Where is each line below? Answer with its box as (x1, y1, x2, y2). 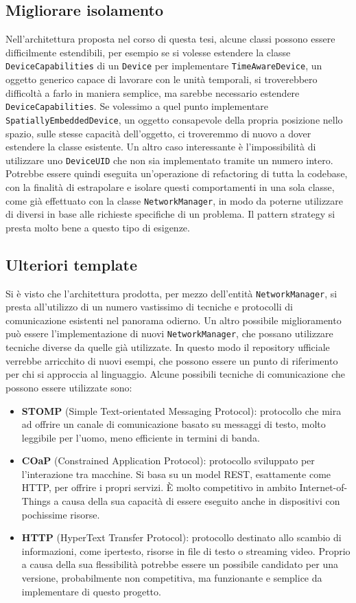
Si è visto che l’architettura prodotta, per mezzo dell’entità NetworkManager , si (5, 286, 337, 300)
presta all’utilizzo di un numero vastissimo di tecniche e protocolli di (5, 299, 293, 314)
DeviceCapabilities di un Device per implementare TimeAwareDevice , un (5, 58, 322, 73)
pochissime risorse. (21, 507, 100, 521)
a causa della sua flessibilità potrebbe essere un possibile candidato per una (21, 557, 338, 571)
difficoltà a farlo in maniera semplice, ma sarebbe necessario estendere (5, 85, 300, 100)
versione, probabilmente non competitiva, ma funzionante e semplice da (21, 571, 322, 585)
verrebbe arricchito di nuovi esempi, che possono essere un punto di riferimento (5, 353, 338, 367)
